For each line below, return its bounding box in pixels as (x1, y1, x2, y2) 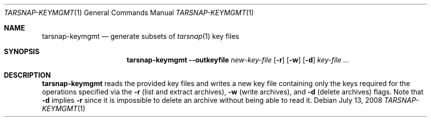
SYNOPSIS (4, 47, 40, 56)
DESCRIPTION (4, 71, 51, 79)
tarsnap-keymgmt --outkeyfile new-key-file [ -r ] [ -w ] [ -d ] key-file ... (126, 56, 349, 64)
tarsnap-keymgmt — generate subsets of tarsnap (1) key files (42, 32, 239, 40)
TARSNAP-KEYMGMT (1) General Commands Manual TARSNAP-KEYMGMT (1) (4, 8, 254, 17)
